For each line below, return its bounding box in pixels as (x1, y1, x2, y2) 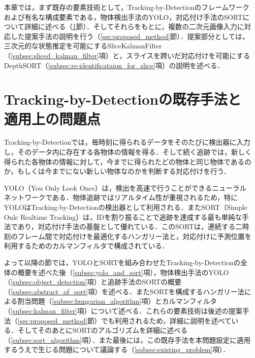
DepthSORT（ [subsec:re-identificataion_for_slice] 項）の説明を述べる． (4, 60, 224, 70)
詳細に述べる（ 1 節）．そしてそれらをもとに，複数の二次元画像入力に (24, 21, 244, 32)
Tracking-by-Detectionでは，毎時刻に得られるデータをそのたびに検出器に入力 (4, 137, 251, 147)
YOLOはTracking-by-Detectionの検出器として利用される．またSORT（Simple (4, 202, 248, 212)
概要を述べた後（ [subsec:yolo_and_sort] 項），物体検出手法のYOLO (17, 267, 229, 277)
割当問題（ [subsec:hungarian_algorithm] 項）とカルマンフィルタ (17, 296, 217, 306)
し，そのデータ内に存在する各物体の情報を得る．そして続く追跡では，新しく (4, 147, 252, 157)
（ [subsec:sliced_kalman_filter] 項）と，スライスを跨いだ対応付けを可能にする (4, 50, 250, 60)
